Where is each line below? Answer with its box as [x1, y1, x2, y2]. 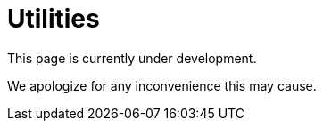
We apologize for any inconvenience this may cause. [7, 77, 317, 93]
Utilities [7, 4, 100, 34]
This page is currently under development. [7, 50, 257, 66]
